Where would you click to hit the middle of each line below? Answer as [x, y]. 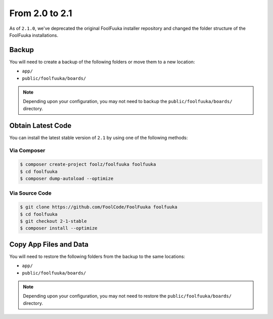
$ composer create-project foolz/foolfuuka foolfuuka [88, 165]
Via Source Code [30, 193]
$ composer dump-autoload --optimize [67, 179]
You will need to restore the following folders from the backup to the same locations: [97, 256]
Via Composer [27, 151]
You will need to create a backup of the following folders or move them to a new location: [102, 62]
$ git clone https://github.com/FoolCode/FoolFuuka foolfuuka [99, 207]
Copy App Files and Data [49, 244]
